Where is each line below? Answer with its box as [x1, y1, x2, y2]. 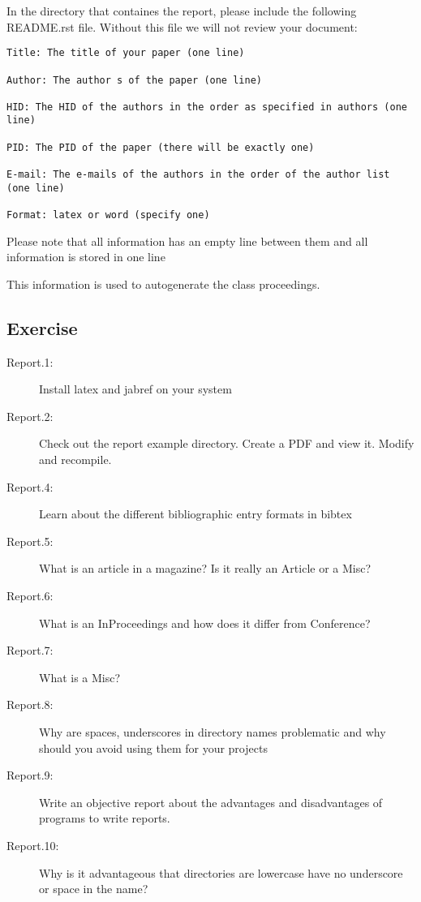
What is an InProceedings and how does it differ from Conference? [39, 614, 371, 631]
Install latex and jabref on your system [39, 380, 232, 397]
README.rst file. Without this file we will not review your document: [6, 18, 358, 35]
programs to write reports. [39, 810, 170, 827]
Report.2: [6, 407, 54, 424]
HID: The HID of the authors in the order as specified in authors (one [6, 101, 407, 113]
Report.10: [6, 836, 59, 853]
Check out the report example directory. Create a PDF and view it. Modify [39, 435, 415, 452]
